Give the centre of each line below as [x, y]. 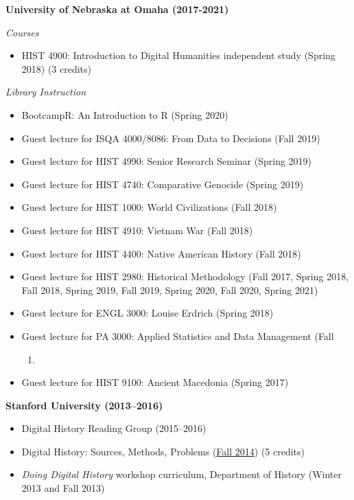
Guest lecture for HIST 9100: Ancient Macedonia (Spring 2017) [155, 382]
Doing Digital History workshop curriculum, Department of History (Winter [181, 474]
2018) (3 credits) [57, 68]
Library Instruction [46, 92]
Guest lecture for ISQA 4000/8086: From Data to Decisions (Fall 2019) [171, 138]
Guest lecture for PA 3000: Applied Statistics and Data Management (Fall [178, 336]
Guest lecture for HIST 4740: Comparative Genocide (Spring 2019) [163, 184]
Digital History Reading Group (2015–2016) [114, 428]
